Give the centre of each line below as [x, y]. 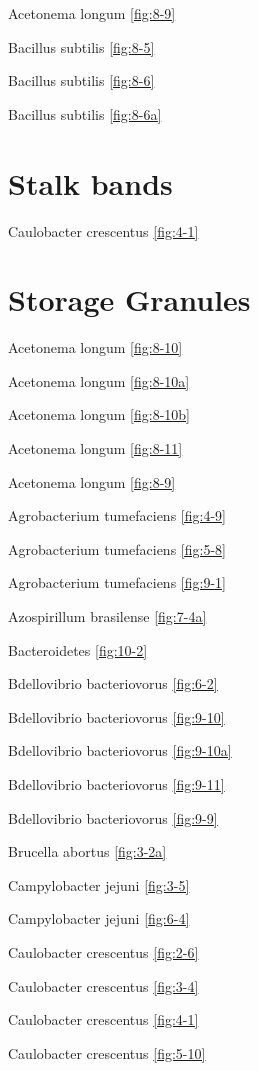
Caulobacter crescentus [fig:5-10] [107, 1052]
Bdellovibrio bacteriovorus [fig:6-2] [113, 683]
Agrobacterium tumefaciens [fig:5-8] [117, 548]
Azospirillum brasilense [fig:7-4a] [107, 615]
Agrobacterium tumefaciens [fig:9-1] [117, 582]
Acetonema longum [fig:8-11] [95, 448]
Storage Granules [129, 299]
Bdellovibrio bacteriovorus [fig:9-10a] [120, 750]
